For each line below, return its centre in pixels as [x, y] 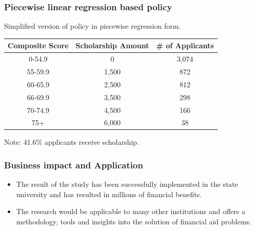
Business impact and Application [74, 165]
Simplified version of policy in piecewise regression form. [93, 26]
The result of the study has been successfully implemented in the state [127, 184]
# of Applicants [185, 45]
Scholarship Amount [112, 45]
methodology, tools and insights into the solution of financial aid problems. [134, 222]
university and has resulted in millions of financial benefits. [109, 194]
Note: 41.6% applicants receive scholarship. [72, 142]
